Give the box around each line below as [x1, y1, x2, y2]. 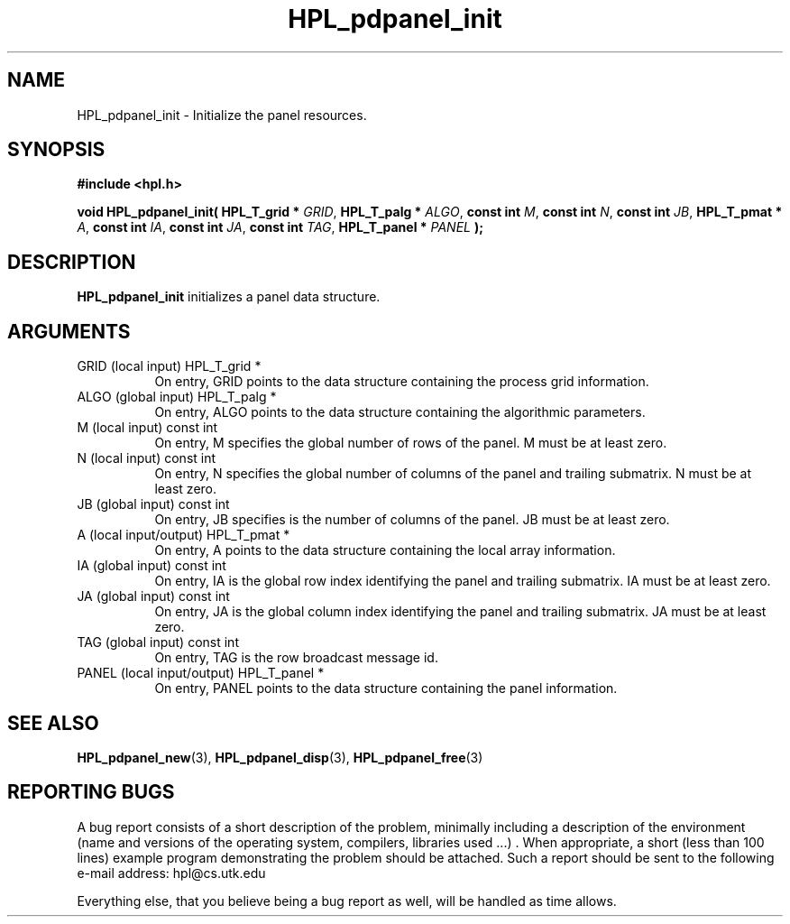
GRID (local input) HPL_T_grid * [77, 358, 262, 374]
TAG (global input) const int [77, 634, 239, 651]
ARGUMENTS [7, 319, 131, 343]
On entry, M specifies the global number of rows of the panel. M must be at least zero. [154, 435, 667, 451]
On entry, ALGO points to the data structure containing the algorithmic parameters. [154, 404, 646, 420]
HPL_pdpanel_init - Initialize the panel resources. [77, 106, 367, 123]
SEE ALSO [7, 711, 99, 735]
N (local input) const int [77, 450, 216, 467]
